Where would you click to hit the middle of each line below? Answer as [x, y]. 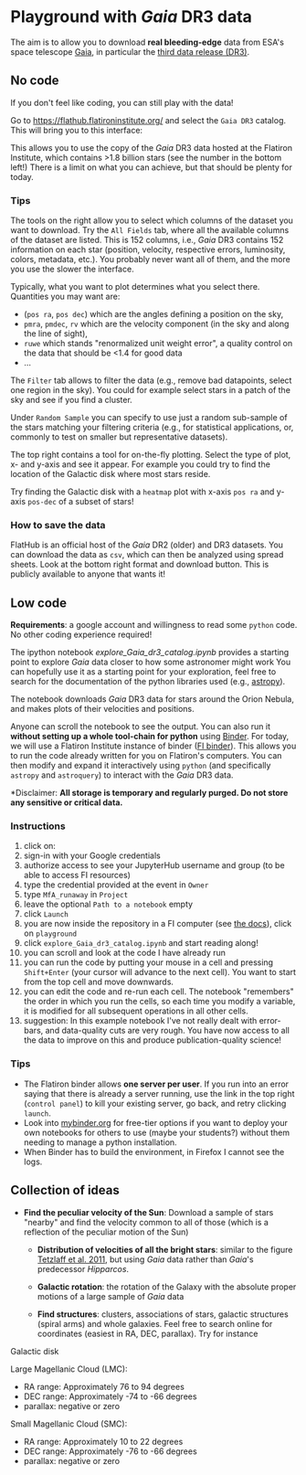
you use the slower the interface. [73, 269]
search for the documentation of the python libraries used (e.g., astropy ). [148, 682]
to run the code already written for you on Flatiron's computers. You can [146, 756]
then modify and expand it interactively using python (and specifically [141, 766]
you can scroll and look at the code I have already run [125, 953]
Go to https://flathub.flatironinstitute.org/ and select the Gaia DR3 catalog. [148, 120]
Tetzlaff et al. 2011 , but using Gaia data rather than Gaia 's [145, 1259]
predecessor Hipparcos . [83, 1268]
